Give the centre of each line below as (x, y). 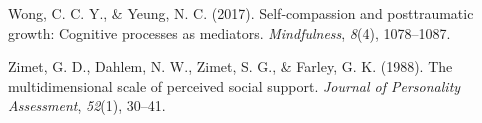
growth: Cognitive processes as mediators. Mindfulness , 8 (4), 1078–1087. (229, 32)
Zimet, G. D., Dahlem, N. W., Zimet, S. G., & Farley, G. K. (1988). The (230, 66)
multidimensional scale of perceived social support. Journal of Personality (234, 85)
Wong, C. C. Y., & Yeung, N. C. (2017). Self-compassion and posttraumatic (241, 13)
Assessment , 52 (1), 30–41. (87, 105)
